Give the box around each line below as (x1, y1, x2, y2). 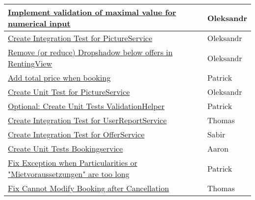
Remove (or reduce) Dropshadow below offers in (8, 46, 173, 58)
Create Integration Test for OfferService (8, 129, 145, 140)
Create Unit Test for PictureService (8, 86, 130, 97)
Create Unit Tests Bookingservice (8, 143, 123, 154)
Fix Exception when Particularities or (8, 157, 138, 168)
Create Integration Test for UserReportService (8, 114, 167, 126)
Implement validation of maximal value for (8, 6, 177, 18)
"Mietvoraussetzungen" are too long (8, 168, 129, 179)
